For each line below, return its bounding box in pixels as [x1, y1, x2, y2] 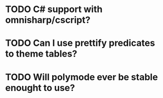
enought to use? [5, 82, 75, 93]
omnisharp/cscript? [5, 14, 91, 26]
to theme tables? [5, 48, 77, 60]
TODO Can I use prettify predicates [5, 37, 155, 49]
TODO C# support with [5, 4, 103, 15]
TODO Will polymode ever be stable [5, 71, 158, 83]
